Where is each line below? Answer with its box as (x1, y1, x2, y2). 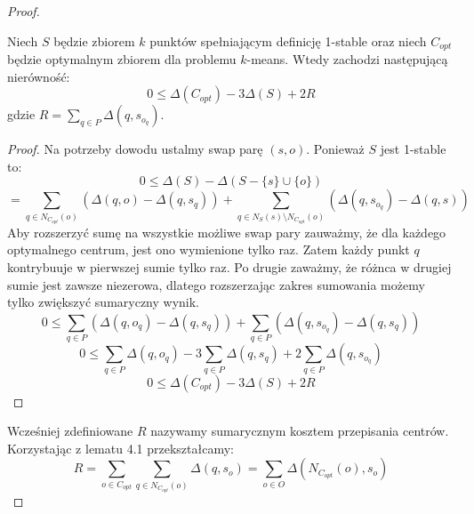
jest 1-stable (380, 140, 446, 158)
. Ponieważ (306, 140, 365, 158)
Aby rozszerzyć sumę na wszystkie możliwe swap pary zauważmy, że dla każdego (7, 222, 446, 241)
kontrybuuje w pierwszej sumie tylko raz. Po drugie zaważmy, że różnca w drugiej (7, 258, 452, 277)
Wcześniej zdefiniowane (7, 422, 133, 440)
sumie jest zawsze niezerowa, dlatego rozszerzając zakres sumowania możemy (7, 275, 425, 293)
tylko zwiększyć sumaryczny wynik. (7, 293, 200, 311)
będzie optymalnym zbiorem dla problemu (7, 50, 237, 68)
